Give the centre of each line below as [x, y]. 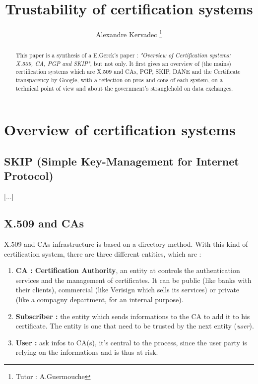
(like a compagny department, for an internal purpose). [99, 299]
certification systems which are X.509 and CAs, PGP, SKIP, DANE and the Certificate [128, 72]
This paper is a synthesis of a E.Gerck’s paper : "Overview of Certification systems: [123, 55]
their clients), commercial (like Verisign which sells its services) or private [128, 290]
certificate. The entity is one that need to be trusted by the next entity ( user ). [135, 326]
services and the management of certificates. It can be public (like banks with [133, 280]
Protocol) [29, 176]
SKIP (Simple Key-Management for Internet [122, 161]
